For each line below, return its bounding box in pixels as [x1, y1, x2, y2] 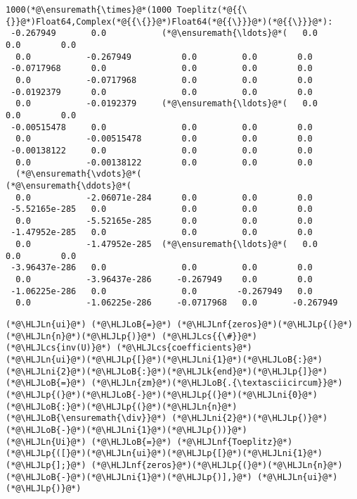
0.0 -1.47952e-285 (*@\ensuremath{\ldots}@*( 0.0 [15, 239, 318, 250]
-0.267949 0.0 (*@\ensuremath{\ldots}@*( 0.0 [11, 28, 318, 39]
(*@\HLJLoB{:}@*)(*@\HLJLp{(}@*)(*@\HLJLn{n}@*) [6, 401, 238, 412]
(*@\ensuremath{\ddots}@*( [6, 180, 131, 191]
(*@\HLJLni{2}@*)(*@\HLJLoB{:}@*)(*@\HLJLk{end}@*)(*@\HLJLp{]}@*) [6, 366, 328, 377]
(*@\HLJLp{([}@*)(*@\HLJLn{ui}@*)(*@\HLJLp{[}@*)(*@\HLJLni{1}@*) [6, 448, 323, 459]
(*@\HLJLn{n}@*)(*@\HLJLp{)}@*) [6, 331, 157, 341]
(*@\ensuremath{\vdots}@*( [15, 169, 142, 179]
